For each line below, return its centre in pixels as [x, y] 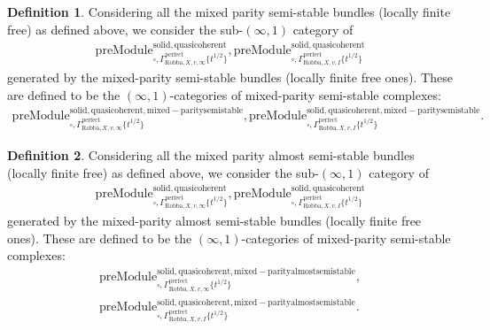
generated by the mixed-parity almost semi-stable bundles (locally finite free [214, 221]
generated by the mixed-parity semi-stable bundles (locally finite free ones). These [230, 77]
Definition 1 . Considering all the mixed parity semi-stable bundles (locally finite [229, 12]
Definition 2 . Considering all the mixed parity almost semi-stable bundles [211, 155]
